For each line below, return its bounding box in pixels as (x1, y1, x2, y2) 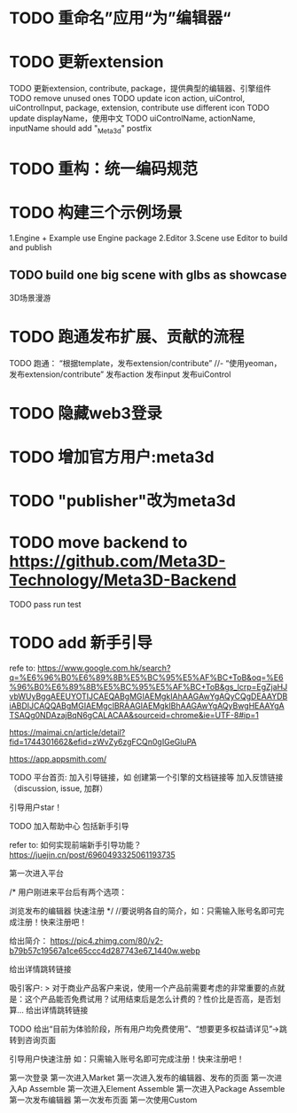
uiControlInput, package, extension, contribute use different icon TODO (9, 103, 270, 114)
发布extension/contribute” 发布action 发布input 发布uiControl (9, 369, 231, 380)
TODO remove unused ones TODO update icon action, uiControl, (9, 93, 246, 104)
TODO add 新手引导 (9, 633, 152, 653)
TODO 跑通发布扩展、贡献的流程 (9, 327, 245, 347)
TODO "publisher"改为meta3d (9, 491, 237, 511)
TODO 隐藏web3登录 (9, 403, 162, 423)
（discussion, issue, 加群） (9, 783, 108, 794)
